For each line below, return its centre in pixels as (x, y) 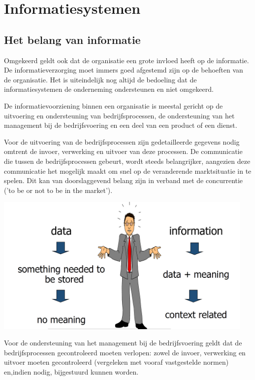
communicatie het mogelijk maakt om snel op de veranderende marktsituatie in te (128, 171)
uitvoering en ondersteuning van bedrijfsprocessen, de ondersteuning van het (119, 115)
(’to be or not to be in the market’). (58, 190)
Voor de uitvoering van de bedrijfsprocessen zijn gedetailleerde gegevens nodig (122, 141)
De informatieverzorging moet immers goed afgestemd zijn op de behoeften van (124, 70)
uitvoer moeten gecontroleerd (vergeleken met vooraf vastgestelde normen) (116, 362)
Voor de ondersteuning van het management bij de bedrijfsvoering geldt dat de (123, 343)
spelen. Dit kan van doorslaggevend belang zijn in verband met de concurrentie (124, 180)
